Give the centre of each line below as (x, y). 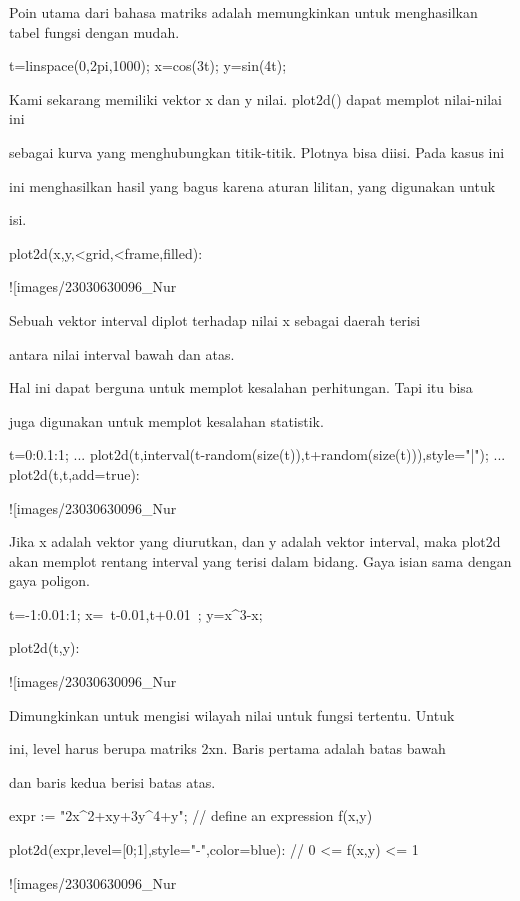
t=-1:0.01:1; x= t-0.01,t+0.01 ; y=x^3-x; (136, 613)
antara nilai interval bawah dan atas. (122, 353)
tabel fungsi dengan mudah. (94, 31)
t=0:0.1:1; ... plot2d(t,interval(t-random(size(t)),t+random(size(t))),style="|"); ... (257, 454)
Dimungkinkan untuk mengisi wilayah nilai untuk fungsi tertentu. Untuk (232, 714)
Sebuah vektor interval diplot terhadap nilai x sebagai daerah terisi (215, 319)
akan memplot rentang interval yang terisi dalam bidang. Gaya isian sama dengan (260, 560)
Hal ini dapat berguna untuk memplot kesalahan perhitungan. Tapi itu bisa (241, 387)
